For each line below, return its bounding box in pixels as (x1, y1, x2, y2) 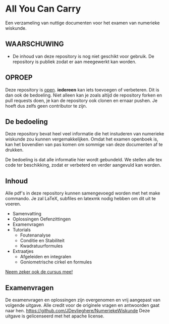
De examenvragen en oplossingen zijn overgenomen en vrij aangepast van (5, 297, 160, 303)
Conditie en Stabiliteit (20, 238, 65, 244)
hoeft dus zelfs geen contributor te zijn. (5, 103, 87, 109)
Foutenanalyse (20, 232, 51, 238)
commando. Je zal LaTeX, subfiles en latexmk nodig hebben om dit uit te (5, 196, 156, 202)
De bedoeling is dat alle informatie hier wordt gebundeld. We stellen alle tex (5, 157, 162, 163)
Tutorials (12, 227, 31, 233)
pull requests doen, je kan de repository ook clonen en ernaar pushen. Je (5, 97, 158, 104)
